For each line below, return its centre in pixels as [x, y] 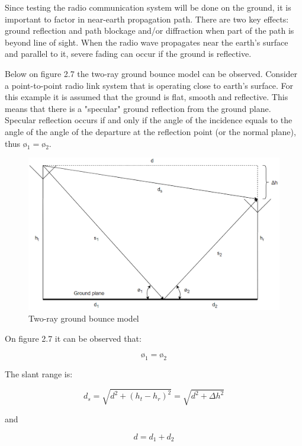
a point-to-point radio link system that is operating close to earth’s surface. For [149, 85]
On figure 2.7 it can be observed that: [73, 338]
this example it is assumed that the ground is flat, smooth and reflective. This [147, 97]
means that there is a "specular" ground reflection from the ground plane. [138, 108]
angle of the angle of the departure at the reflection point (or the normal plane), [150, 131]
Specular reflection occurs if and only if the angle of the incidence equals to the [149, 120]
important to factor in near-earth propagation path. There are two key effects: [147, 19]
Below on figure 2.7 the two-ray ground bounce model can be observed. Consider [151, 73]
